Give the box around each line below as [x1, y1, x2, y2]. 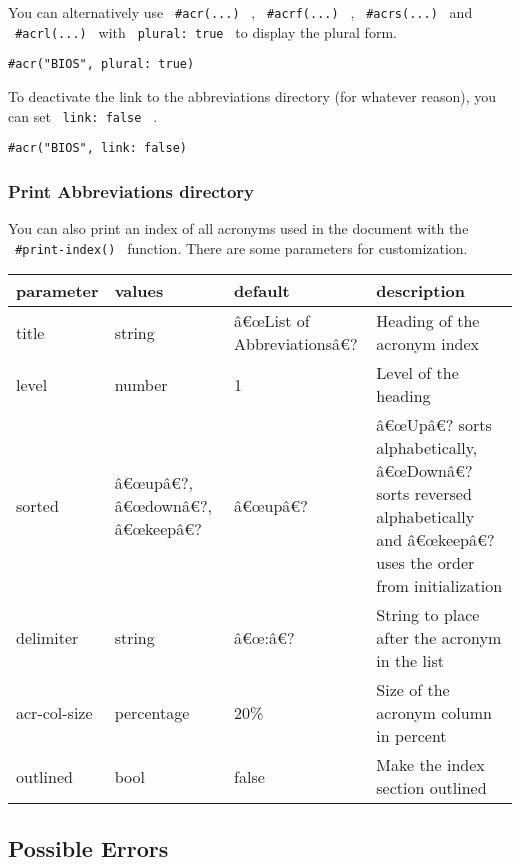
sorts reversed [376, 482, 472, 506]
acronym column [376, 701, 492, 725]
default [234, 279, 290, 303]
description [376, 279, 465, 303]
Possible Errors [8, 832, 169, 863]
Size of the [376, 678, 450, 702]
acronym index [376, 332, 480, 356]
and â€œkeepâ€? [376, 528, 495, 552]
